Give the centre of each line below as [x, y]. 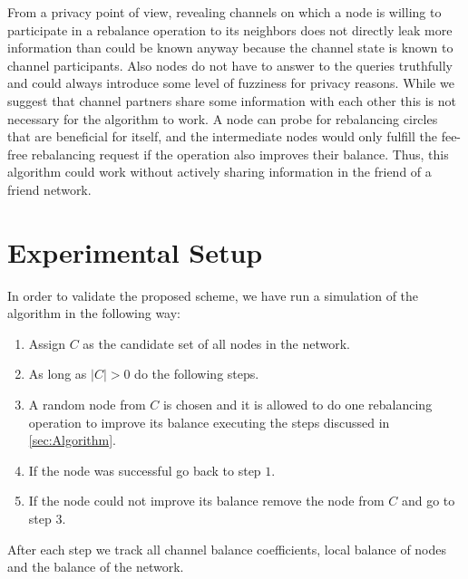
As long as [58, 374]
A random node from [87, 405]
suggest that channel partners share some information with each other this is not [232, 100]
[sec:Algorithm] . [72, 440]
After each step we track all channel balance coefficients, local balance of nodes [227, 549]
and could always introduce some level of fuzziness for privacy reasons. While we [231, 83]
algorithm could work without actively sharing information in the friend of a [219, 172]
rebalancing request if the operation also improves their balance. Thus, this [240, 154]
